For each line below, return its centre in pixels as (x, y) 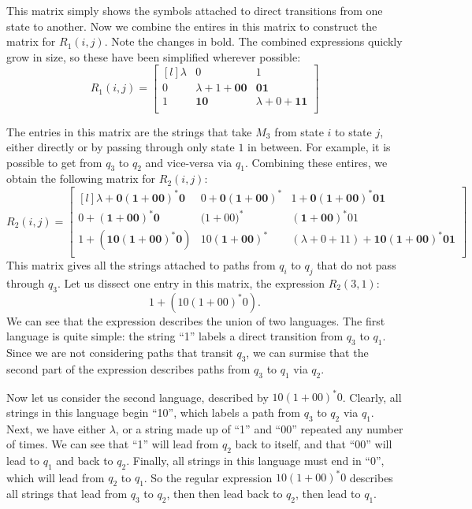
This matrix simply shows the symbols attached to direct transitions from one (195, 10)
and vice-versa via (189, 162)
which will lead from (56, 477)
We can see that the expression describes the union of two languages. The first (196, 320)
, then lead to (328, 494)
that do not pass (357, 265)
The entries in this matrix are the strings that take (129, 131)
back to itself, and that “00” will (314, 444)
